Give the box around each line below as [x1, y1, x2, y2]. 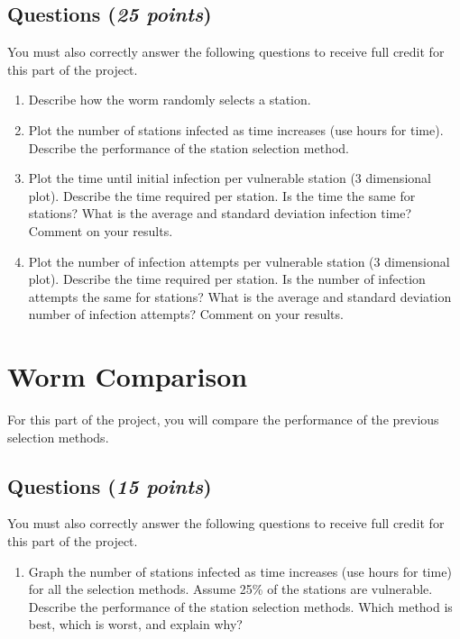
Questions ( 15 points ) [7, 471, 212, 499]
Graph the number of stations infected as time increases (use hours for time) [28, 561, 452, 580]
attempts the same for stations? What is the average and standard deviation [28, 287, 452, 306]
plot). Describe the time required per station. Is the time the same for [28, 186, 416, 205]
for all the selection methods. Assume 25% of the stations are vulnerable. [28, 580, 433, 598]
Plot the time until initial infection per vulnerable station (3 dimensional [28, 169, 431, 187]
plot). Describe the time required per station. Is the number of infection [28, 269, 426, 288]
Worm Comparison [7, 358, 248, 395]
